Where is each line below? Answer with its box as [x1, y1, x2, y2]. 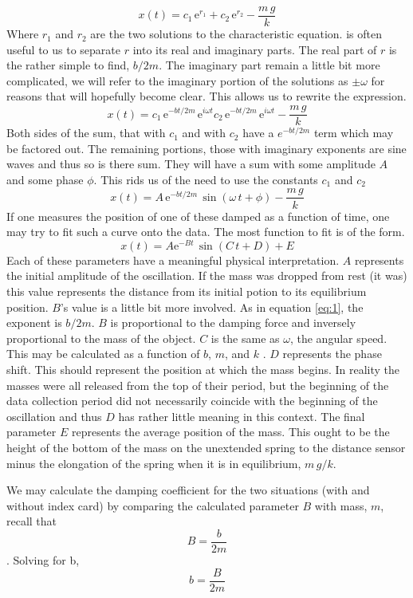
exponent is [6, 314, 62, 331]
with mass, [314, 497, 368, 513]
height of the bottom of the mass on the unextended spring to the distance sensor [6, 439, 406, 455]
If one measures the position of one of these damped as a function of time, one [6, 207, 390, 224]
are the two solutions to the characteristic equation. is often [90, 26, 382, 42]
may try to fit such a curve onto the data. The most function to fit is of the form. [6, 223, 405, 240]
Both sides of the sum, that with [6, 124, 166, 141]
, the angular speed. [289, 329, 387, 346]
